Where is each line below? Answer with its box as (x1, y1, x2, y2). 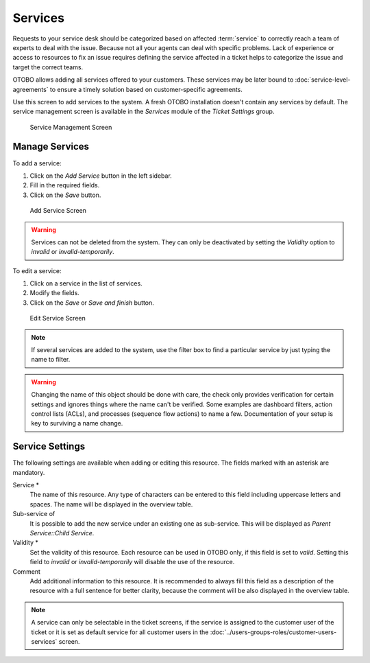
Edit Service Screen (29, 314, 86, 323)
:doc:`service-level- (295, 75, 351, 84)
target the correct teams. (12, 62, 84, 71)
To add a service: (12, 159, 62, 167)
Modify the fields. (29, 289, 80, 297)
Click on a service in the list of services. (29, 279, 143, 288)
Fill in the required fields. (29, 181, 100, 189)
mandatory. (12, 468, 45, 476)
